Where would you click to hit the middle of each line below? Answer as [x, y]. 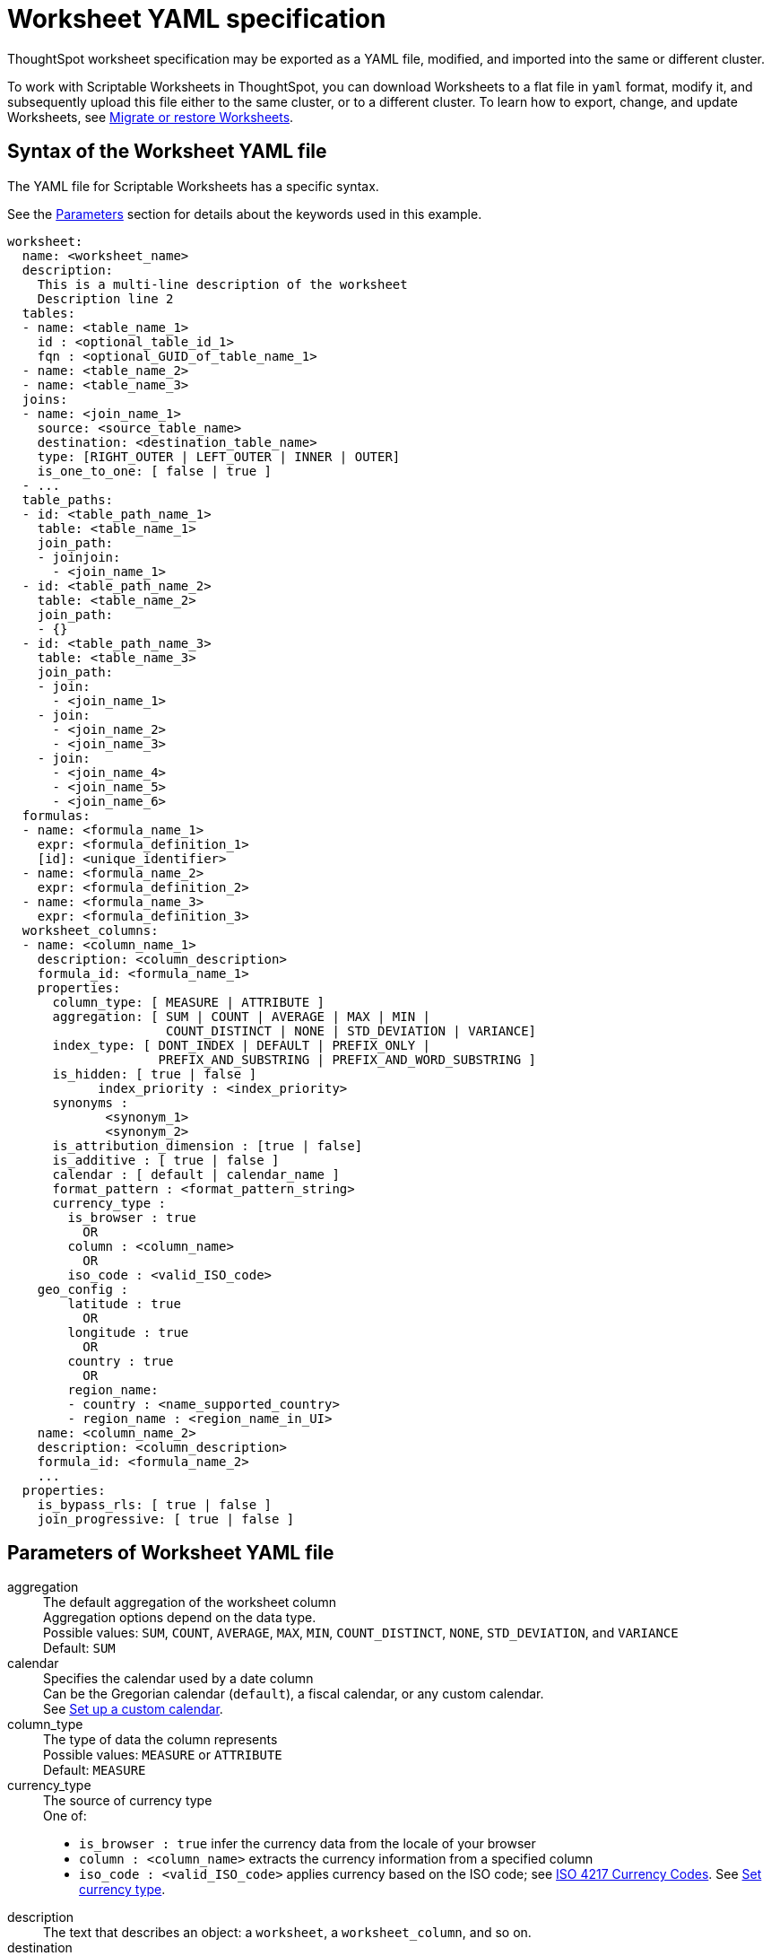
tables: [48, 313]
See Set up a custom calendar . [133, 1709]
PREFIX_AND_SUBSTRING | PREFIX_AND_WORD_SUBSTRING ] [347, 1059]
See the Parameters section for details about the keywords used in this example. [245, 214]
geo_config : [82, 1289]
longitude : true [128, 1332]
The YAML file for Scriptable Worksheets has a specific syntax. [193, 186]
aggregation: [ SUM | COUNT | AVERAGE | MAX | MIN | [242, 1016]
